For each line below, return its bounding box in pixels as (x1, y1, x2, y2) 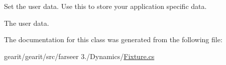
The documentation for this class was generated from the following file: (4, 34, 222, 45)
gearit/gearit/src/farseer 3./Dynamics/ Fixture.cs (4, 51, 155, 61)
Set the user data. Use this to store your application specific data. (4, 1, 207, 11)
